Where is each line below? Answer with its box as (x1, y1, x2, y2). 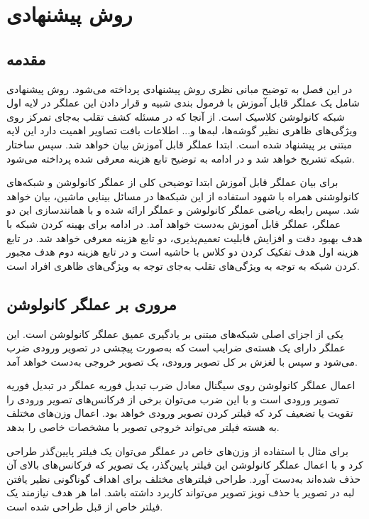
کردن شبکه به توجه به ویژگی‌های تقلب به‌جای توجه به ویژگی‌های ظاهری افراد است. (6, 258, 360, 273)
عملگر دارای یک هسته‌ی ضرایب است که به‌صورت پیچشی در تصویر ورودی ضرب (6, 340, 346, 355)
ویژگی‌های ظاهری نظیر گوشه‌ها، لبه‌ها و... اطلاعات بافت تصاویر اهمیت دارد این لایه (6, 123, 358, 138)
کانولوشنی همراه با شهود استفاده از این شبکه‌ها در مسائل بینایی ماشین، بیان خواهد (6, 188, 359, 203)
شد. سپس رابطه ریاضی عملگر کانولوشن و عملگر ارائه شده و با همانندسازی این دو (6, 202, 360, 217)
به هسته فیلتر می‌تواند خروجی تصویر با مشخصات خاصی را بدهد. (6, 420, 280, 435)
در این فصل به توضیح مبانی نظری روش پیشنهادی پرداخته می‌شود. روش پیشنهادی (6, 81, 353, 96)
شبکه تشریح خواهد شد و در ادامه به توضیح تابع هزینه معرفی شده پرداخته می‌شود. (6, 151, 355, 165)
